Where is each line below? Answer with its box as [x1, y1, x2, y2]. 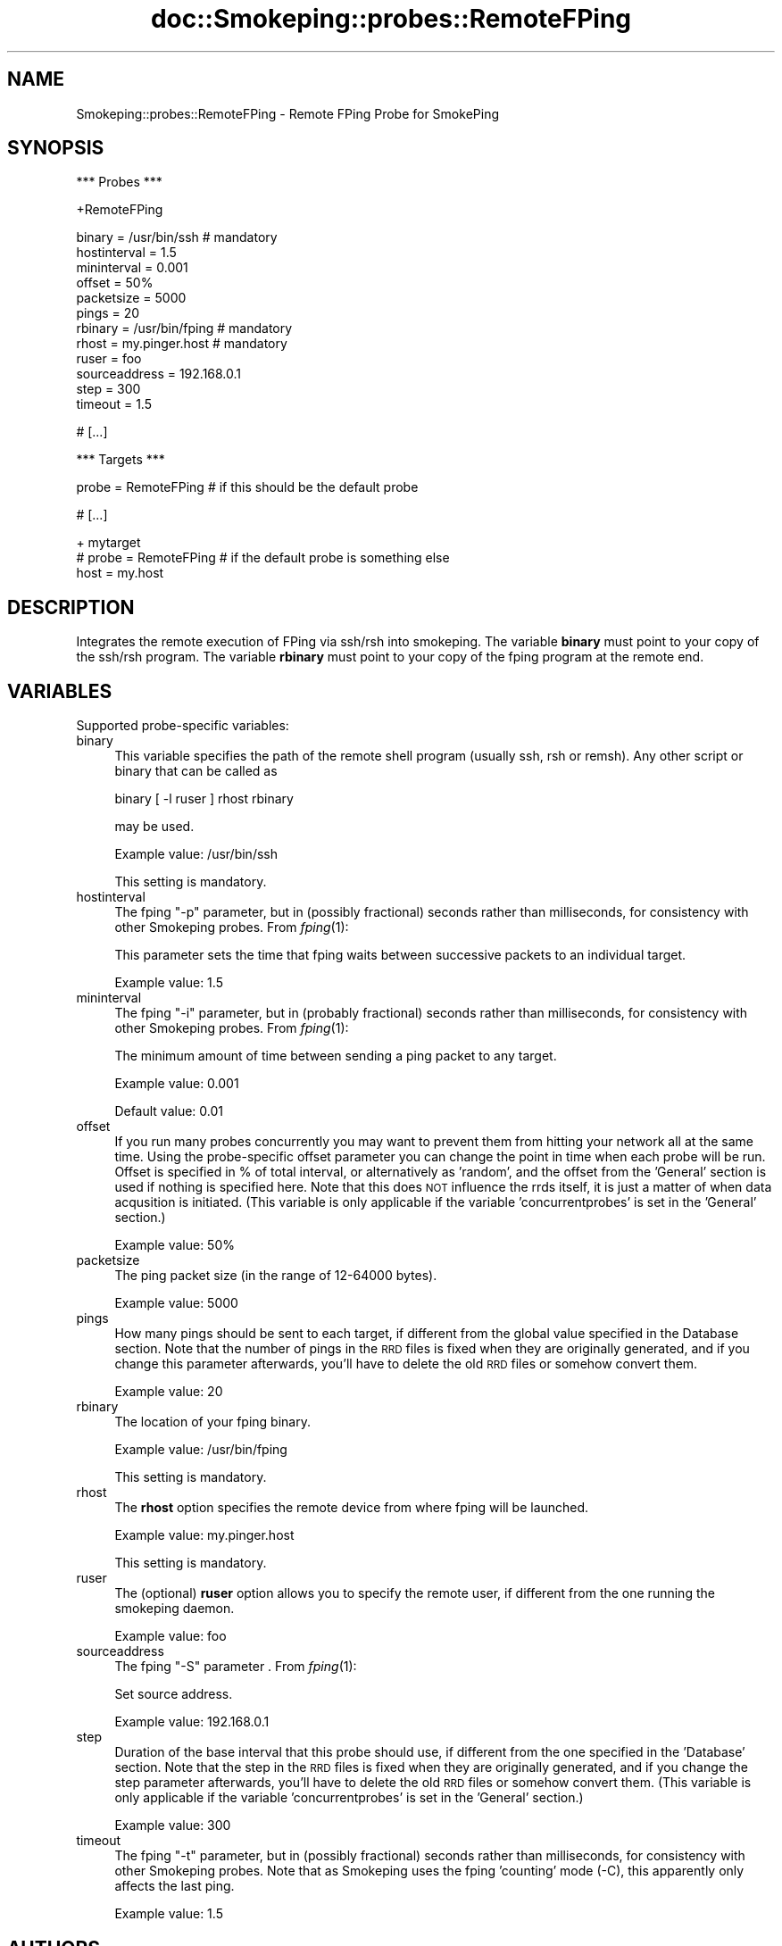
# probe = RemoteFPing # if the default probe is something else [76, 550, 450, 566]
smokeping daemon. [114, 1601, 235, 1617]
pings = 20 [76, 305, 140, 321]
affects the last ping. [114, 1878, 235, 1894]
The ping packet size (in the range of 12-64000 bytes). [114, 1268, 437, 1284]
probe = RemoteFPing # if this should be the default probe [76, 479, 419, 495]
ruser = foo [76, 351, 142, 367]
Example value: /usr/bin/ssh [114, 846, 278, 862]
